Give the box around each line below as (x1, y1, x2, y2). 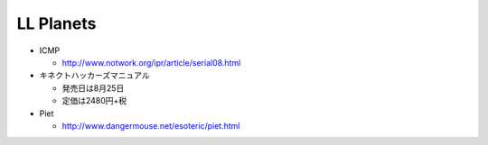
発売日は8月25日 (61, 82, 125, 94)
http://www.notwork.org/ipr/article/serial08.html (61, 57, 241, 68)
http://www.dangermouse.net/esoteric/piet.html (61, 120, 240, 131)
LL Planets (16, 14, 97, 33)
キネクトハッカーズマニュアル (39, 70, 150, 81)
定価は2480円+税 (61, 95, 127, 106)
